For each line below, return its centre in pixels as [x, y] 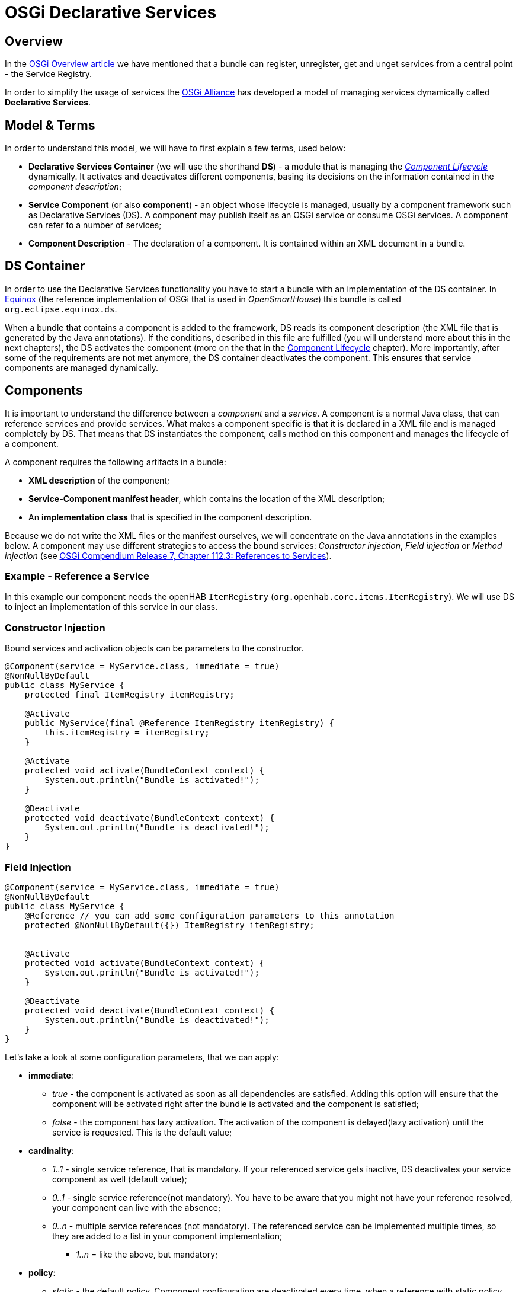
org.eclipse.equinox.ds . [61, 309]
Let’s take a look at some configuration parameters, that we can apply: [142, 1057]
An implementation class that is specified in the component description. [170, 517]
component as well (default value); [120, 1179]
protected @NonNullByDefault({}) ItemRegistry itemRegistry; [169, 925]
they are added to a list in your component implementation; [167, 1236]
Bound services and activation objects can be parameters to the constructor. [154, 648]
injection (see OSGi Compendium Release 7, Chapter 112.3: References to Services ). [168, 555]
